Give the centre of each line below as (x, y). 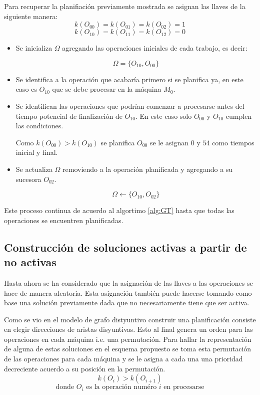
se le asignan (169, 142)
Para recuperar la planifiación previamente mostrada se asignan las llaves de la (125, 6)
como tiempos (233, 142)
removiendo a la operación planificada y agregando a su (148, 169)
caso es (26, 89)
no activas (30, 262)
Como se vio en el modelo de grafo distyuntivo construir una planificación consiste (130, 319)
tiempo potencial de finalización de (69, 116)
